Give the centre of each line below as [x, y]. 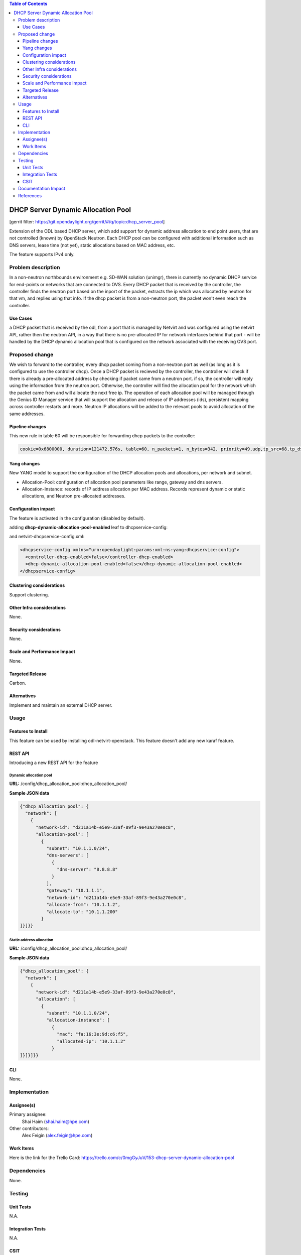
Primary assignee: [28, 1114]
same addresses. [27, 414]
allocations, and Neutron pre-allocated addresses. [73, 496]
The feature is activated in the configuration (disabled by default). [77, 518]
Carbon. [18, 683]
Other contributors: [29, 1128]
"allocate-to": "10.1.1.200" [82, 912]
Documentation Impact [42, 189]
